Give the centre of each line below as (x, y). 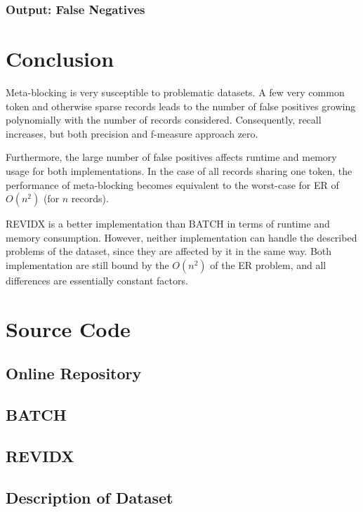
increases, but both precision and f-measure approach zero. (132, 133)
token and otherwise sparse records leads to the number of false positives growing (181, 106)
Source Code (68, 328)
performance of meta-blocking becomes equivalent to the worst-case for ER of (172, 184)
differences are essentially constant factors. (97, 280)
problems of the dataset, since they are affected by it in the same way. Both (169, 251)
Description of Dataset (90, 497)
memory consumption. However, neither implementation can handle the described (181, 237)
